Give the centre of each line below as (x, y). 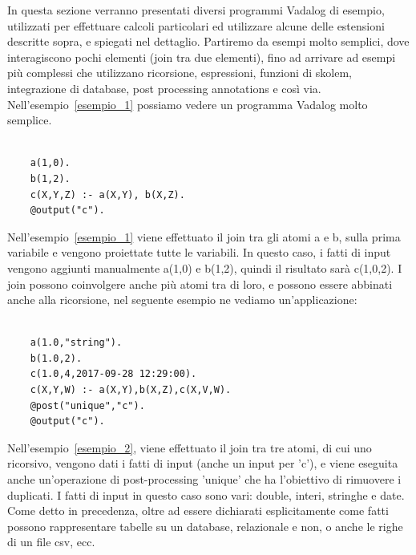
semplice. (30, 120)
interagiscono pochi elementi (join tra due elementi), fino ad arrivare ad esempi (202, 57)
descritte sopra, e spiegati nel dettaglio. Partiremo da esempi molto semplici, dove (208, 41)
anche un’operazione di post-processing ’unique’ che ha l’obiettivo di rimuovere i (204, 479)
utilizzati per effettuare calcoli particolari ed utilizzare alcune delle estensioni (196, 25)
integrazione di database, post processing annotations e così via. (164, 88)
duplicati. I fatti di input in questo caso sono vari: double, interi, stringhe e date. (206, 494)
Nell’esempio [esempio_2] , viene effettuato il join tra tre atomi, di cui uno (190, 447)
